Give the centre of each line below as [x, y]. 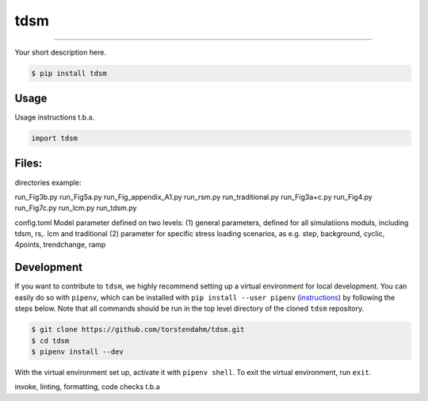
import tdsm [55, 138]
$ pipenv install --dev [78, 351]
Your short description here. [61, 52]
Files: [29, 164]
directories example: [48, 182]
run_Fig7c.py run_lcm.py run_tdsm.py [76, 208]
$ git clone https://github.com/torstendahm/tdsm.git [138, 330]
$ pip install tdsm [69, 73]
